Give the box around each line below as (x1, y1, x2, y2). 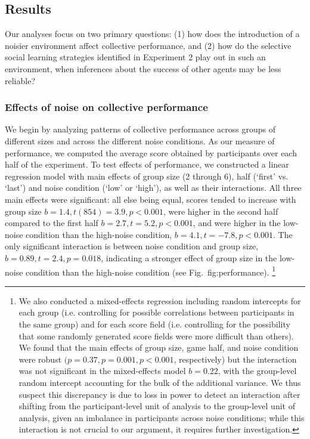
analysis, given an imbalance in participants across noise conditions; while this (18, 411, 305, 423)
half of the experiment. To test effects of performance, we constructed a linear (5, 158, 289, 171)
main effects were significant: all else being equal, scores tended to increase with (5, 193, 296, 205)
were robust (18, 353, 62, 365)
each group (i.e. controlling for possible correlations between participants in (18, 306, 294, 319)
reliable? (5, 74, 35, 86)
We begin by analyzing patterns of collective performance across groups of (5, 123, 275, 135)
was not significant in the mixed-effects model (18, 364, 186, 377)
